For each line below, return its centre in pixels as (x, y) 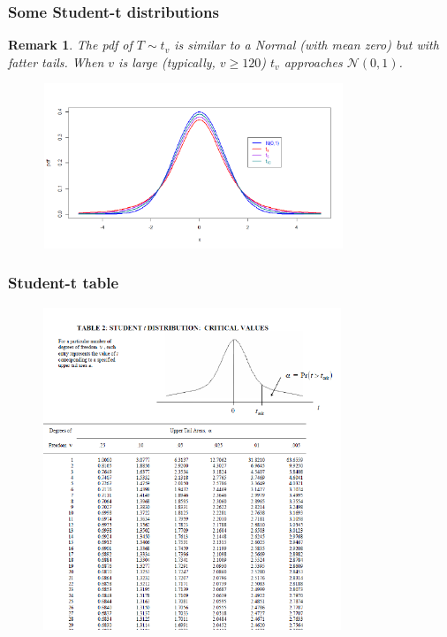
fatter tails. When (56, 61)
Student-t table (64, 283)
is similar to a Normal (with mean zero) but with (307, 45)
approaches (313, 61)
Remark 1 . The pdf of (70, 45)
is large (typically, (167, 61)
